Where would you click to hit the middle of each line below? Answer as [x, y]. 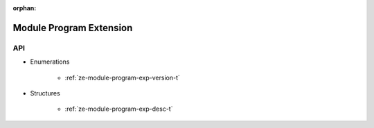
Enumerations [50, 62]
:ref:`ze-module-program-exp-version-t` [122, 77]
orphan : [25, 8]
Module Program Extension [73, 28]
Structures [45, 93]
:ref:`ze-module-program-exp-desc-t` [119, 109]
